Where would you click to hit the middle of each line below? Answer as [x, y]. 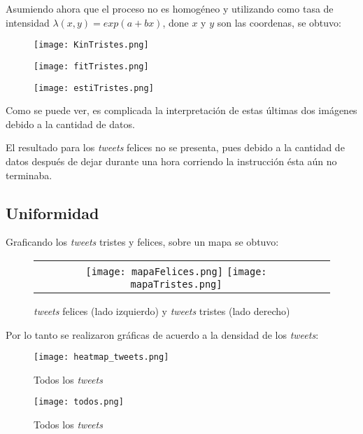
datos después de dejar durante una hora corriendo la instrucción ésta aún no [171, 161]
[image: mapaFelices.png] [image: [176, 271]
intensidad [28, 22]
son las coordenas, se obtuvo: [279, 22]
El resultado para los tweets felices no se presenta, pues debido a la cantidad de [175, 147]
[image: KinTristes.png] [91, 45]
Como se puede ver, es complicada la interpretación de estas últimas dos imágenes [181, 110]
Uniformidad [52, 212]
